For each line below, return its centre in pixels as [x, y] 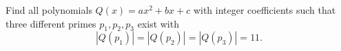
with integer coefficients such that [265, 10]
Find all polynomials [49, 10]
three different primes [51, 23]
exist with [158, 23]
